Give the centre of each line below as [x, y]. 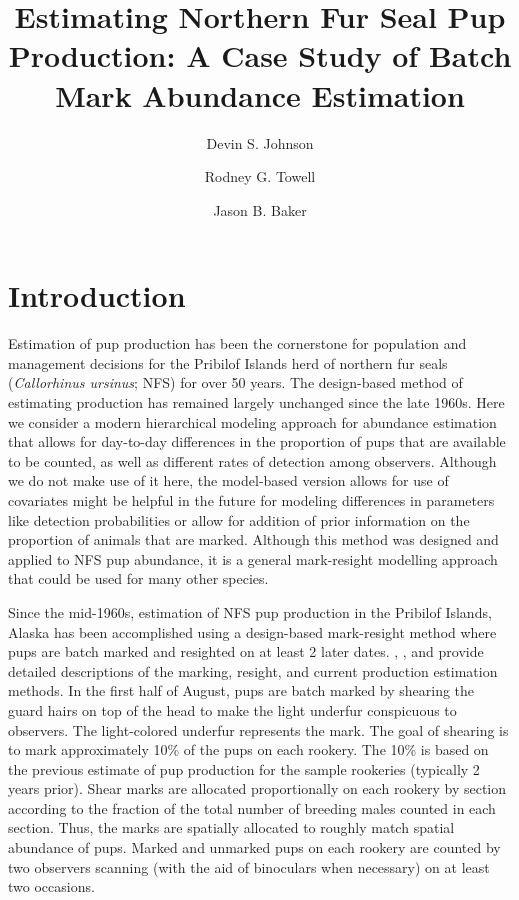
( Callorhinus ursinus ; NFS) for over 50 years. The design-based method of [235, 382]
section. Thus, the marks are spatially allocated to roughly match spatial [231, 827]
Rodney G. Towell [260, 176]
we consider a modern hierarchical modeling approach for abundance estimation [252, 421]
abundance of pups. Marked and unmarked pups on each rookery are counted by [254, 847]
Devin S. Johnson [260, 142]
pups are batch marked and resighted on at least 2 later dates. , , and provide [246, 651]
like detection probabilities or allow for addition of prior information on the [239, 519]
